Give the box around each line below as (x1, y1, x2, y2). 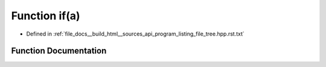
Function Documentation (11, 46, 107, 56)
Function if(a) (11, 9, 80, 22)
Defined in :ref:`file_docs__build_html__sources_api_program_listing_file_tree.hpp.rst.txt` (26, 30, 245, 37)
